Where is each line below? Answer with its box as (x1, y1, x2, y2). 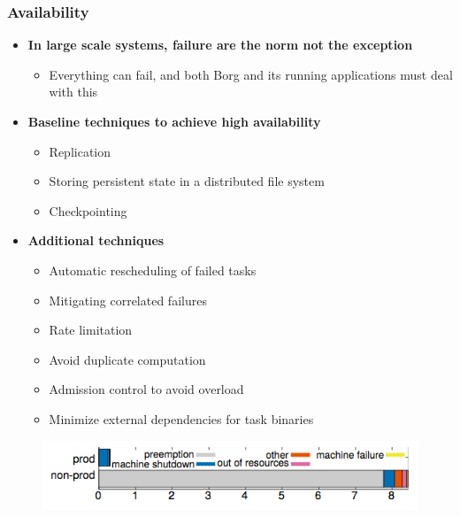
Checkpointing (49, 201, 127, 220)
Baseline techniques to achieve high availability (27, 112, 321, 130)
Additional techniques (27, 231, 165, 250)
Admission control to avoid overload (49, 380, 244, 398)
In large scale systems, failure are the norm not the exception (27, 35, 413, 54)
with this (49, 82, 98, 101)
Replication (49, 142, 111, 160)
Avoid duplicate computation (49, 350, 206, 368)
